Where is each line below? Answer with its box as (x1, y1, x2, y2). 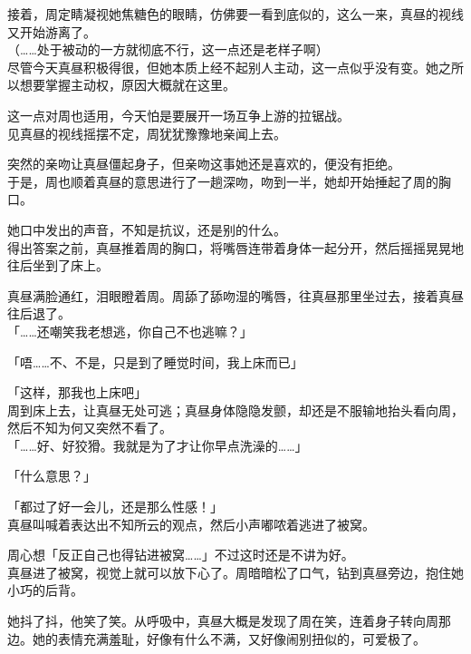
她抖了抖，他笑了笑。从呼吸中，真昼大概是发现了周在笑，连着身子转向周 (7, 611, 438, 630)
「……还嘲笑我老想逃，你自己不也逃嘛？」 (7, 321, 253, 340)
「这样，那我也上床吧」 (7, 383, 147, 402)
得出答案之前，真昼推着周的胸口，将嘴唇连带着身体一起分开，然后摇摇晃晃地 (7, 238, 464, 257)
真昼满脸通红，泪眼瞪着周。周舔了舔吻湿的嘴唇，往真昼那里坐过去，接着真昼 (7, 286, 464, 305)
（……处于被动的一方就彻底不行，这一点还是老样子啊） (7, 40, 329, 59)
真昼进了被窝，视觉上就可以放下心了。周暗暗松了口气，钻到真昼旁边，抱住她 (7, 562, 464, 581)
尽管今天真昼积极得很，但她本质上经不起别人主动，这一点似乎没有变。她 (7, 57, 438, 76)
